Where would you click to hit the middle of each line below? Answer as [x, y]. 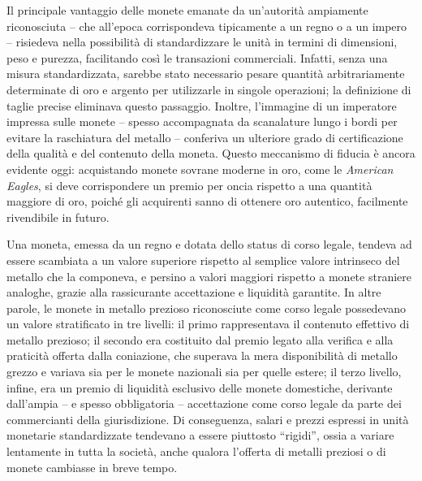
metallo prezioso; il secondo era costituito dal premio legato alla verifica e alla [200, 339]
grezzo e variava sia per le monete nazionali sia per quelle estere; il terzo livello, [204, 372]
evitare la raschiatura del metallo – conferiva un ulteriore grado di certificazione [205, 137]
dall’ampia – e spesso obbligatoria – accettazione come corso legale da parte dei [204, 403]
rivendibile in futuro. [58, 217]
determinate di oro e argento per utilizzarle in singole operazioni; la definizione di [209, 89]
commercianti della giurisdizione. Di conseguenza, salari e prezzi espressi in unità [208, 419]
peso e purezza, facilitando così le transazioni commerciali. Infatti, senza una [197, 57]
